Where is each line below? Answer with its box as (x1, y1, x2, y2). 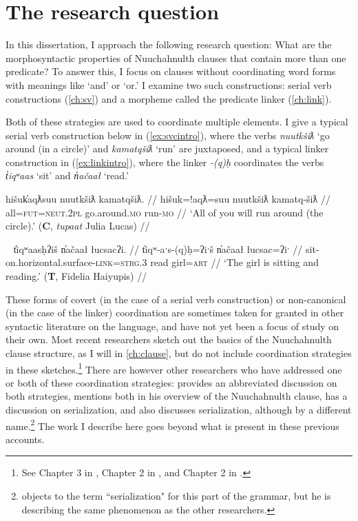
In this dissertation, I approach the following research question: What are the (6, 37, 332, 52)
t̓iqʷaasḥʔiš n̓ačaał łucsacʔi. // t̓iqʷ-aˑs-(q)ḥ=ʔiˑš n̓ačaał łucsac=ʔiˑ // (13, 241, 303, 256)
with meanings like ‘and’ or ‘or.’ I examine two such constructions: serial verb (6, 77, 332, 92)
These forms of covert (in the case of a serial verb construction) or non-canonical (6, 292, 346, 306)
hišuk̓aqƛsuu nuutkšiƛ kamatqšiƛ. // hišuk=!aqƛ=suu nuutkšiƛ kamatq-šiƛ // (6, 192, 330, 206)
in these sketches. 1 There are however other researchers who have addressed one (6, 360, 342, 376)
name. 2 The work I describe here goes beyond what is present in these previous (6, 416, 339, 433)
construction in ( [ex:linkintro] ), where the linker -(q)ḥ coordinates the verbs (6, 154, 324, 169)
